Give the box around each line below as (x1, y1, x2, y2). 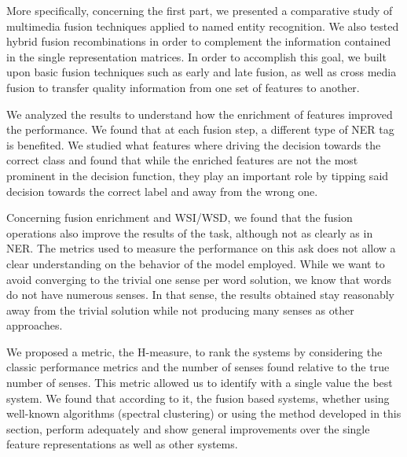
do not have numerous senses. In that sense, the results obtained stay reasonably (6, 286, 394, 303)
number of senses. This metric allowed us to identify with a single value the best (6, 374, 393, 391)
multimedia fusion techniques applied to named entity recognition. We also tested (6, 17, 399, 34)
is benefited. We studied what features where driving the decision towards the (6, 136, 381, 153)
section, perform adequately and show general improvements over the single (6, 420, 370, 437)
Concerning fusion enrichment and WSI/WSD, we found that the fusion (6, 209, 353, 226)
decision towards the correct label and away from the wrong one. (6, 182, 318, 199)
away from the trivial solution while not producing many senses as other (6, 301, 354, 318)
